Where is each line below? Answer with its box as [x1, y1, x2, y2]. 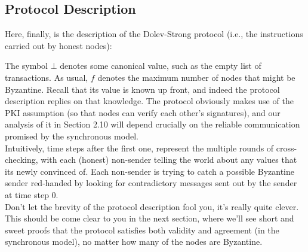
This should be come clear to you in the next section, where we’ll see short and [5, 212, 294, 224]
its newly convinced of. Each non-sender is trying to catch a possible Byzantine [5, 165, 295, 177]
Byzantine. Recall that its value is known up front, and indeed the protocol [5, 83, 280, 95]
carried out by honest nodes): [5, 39, 112, 51]
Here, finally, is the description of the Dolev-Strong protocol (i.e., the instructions [5, 28, 303, 40]
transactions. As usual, [5, 71, 88, 83]
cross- [276, 141, 297, 154]
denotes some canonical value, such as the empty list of [60, 59, 261, 72]
